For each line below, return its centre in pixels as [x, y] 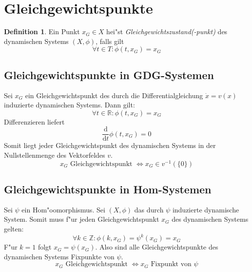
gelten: [14, 229]
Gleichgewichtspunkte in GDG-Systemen [109, 74]
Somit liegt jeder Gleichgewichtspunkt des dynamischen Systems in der [110, 145]
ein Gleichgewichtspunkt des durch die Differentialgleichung [114, 95]
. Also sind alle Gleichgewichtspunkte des [157, 247]
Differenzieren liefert [34, 121]
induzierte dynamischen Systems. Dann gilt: [69, 105]
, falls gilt [110, 41]
